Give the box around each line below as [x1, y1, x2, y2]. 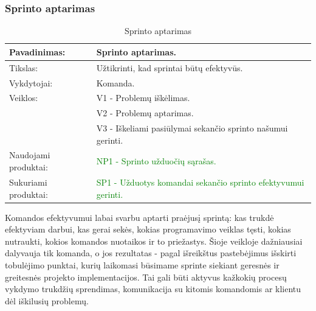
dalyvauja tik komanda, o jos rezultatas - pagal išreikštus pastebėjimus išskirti [5, 246, 297, 259]
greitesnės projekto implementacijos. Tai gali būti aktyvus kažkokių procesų [5, 270, 287, 283]
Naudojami [9, 149, 50, 161]
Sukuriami [9, 175, 47, 188]
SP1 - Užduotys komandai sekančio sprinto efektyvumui [96, 175, 304, 188]
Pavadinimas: [9, 45, 66, 58]
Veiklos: [9, 91, 38, 104]
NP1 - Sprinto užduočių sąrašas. [96, 155, 216, 167]
